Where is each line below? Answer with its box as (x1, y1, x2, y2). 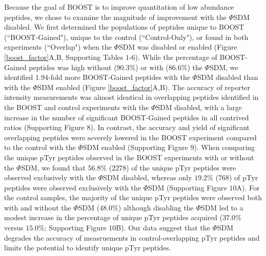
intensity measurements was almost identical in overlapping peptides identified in (4, 92, 259, 102)
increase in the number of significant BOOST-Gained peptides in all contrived (4, 112, 249, 122)
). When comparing (194, 142, 255, 153)
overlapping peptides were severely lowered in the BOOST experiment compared (4, 132, 257, 142)
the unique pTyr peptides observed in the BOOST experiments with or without (4, 152, 254, 162)
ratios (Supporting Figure (4, 122, 85, 133)
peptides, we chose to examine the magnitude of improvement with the (4, 11, 227, 22)
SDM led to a (200, 202, 243, 212)
